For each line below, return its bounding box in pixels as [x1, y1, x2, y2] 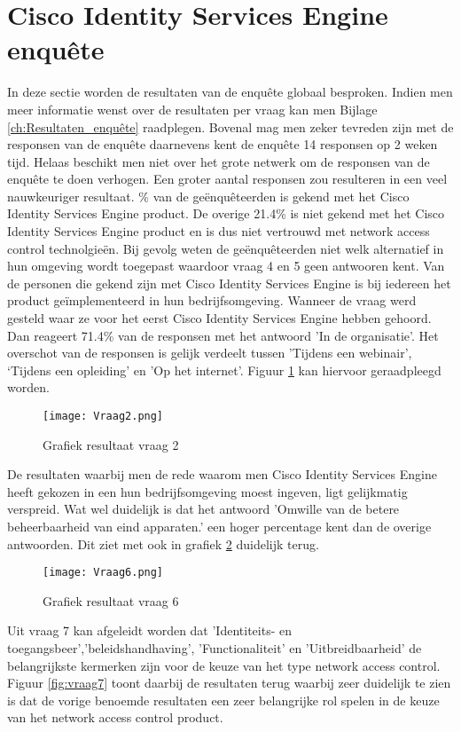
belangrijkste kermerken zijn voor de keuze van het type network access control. [7, 656, 441, 674]
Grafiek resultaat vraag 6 [43, 591, 179, 610]
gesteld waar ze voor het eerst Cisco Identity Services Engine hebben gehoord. [7, 309, 432, 327]
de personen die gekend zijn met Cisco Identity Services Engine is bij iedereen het [7, 273, 451, 292]
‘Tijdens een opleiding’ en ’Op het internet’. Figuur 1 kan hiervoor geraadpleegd [7, 360, 441, 379]
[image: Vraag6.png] [43, 566, 164, 579]
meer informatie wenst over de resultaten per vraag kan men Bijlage [7, 99, 378, 118]
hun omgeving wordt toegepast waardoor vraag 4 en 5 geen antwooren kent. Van [7, 256, 445, 275]
